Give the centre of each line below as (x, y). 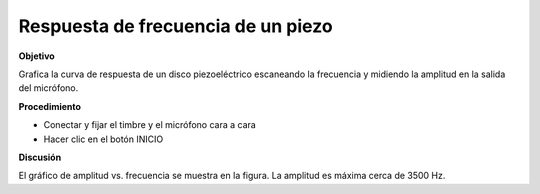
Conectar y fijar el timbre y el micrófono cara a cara (150, 125)
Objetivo (36, 56)
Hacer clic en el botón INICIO (103, 139)
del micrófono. (48, 88)
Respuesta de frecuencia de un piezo (176, 26)
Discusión (40, 157)
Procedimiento (50, 106)
